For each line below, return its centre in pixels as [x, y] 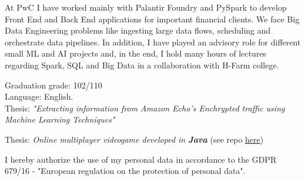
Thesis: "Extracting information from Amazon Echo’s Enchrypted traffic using [145, 108]
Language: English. [39, 96]
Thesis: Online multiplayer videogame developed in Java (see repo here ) [134, 139]
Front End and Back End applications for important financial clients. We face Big [152, 19]
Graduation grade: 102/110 [53, 85]
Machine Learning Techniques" [60, 119]
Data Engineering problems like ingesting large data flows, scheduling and [138, 30]
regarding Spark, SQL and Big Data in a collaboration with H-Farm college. [142, 65]
